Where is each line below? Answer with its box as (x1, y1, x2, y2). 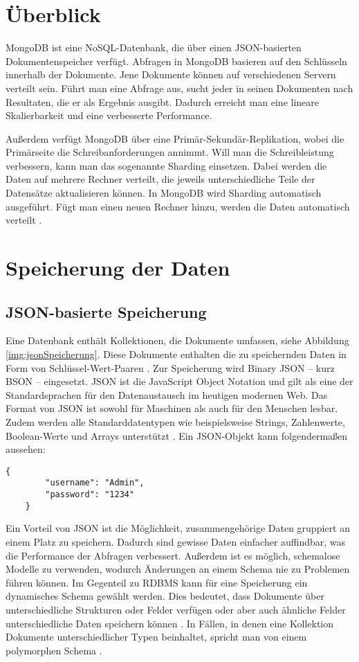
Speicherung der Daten (6, 253, 230, 282)
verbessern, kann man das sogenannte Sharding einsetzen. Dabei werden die (6, 158, 327, 172)
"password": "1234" (45, 490, 135, 500)
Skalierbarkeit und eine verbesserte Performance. (6, 108, 212, 123)
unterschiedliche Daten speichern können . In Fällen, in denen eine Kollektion (6, 616, 334, 630)
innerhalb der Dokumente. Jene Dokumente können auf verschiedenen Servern (6, 67, 336, 82)
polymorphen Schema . (6, 643, 102, 657)
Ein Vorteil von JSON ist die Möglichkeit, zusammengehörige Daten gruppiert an (6, 521, 350, 535)
